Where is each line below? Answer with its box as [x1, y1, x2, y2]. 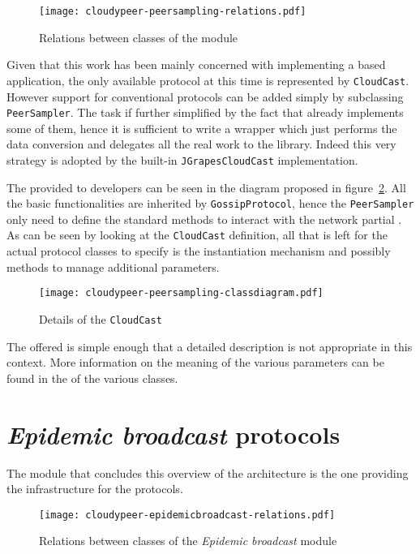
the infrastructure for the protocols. [6, 480, 183, 497]
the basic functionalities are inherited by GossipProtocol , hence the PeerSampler [6, 195, 414, 212]
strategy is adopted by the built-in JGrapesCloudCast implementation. [6, 151, 358, 168]
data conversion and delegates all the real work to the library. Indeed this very [6, 135, 396, 152]
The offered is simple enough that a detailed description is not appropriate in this [6, 337, 413, 354]
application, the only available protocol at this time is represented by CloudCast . [6, 71, 409, 88]
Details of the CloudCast [39, 310, 162, 327]
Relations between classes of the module [39, 28, 238, 45]
